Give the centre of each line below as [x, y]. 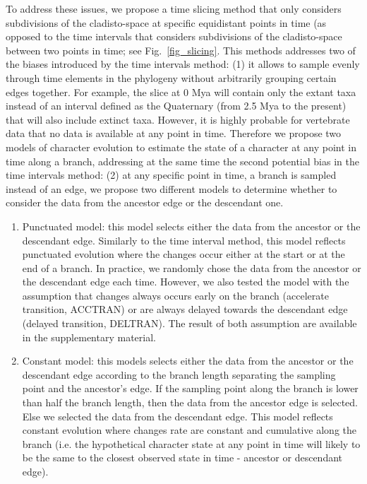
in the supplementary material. [89, 337]
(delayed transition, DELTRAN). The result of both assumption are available [189, 323]
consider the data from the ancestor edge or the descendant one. [145, 202]
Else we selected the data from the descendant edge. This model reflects [178, 416]
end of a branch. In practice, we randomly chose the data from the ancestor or [192, 267]
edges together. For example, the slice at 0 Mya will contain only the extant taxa [181, 92]
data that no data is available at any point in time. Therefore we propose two [174, 133]
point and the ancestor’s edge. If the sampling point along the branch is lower [190, 388]
